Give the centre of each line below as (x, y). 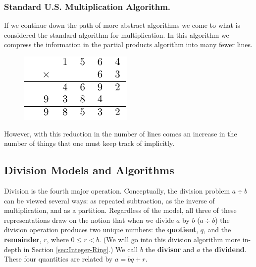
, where (58, 239)
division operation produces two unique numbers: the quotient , (101, 230)
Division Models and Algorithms (89, 170)
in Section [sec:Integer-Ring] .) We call (81, 249)
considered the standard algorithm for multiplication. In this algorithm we (117, 34)
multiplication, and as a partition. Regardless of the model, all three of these (120, 210)
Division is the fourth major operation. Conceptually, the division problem (117, 190)
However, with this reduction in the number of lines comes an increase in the (121, 133)
